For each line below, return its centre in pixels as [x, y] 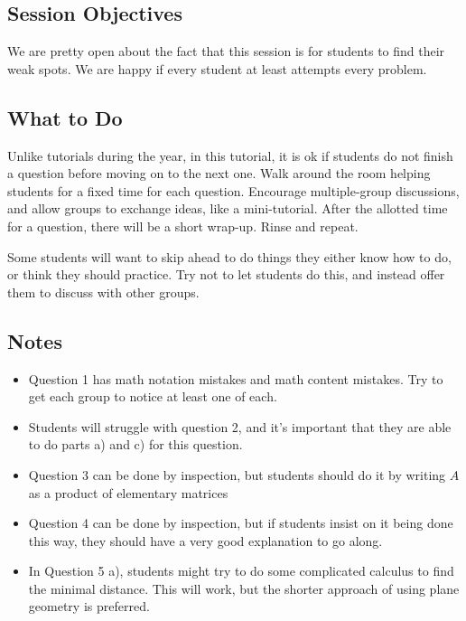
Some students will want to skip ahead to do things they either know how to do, [229, 256]
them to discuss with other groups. [103, 292]
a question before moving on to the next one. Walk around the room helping [219, 173]
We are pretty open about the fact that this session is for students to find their [226, 51]
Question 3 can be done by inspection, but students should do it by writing [237, 474]
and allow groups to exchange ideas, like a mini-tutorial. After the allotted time [228, 208]
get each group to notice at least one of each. [153, 396]
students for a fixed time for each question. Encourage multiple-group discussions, [233, 190]
